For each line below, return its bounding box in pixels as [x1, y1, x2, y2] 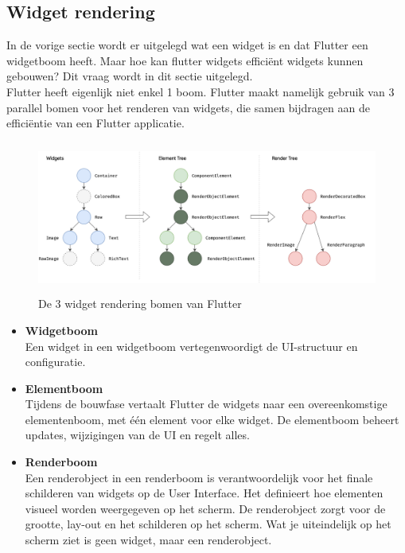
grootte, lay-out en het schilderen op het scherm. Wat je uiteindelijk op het [25, 516, 391, 532]
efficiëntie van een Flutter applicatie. [6, 115, 185, 131]
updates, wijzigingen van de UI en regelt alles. [25, 426, 250, 443]
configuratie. [25, 353, 86, 370]
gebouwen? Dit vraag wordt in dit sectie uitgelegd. [6, 68, 253, 84]
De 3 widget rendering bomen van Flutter [38, 295, 242, 312]
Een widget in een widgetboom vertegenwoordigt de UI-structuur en [25, 337, 358, 354]
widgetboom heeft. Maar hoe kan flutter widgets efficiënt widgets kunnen [6, 52, 364, 68]
